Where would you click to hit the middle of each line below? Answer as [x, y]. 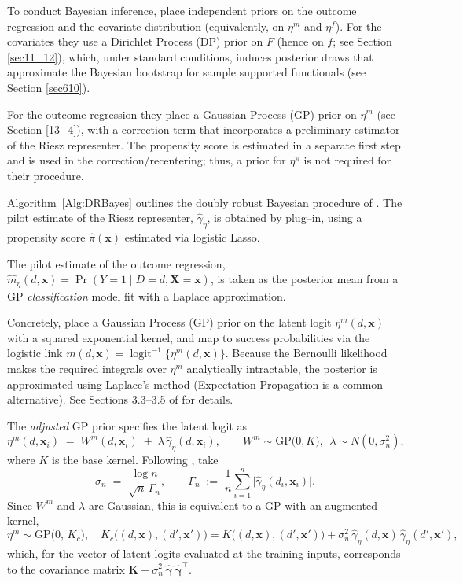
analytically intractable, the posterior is [282, 368]
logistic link [35, 353]
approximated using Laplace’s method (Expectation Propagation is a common [195, 384]
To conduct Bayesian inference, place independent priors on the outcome [182, 10]
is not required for [347, 160]
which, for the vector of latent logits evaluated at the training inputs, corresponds [204, 553]
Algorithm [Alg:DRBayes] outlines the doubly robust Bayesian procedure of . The [205, 202]
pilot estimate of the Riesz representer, [100, 218]
